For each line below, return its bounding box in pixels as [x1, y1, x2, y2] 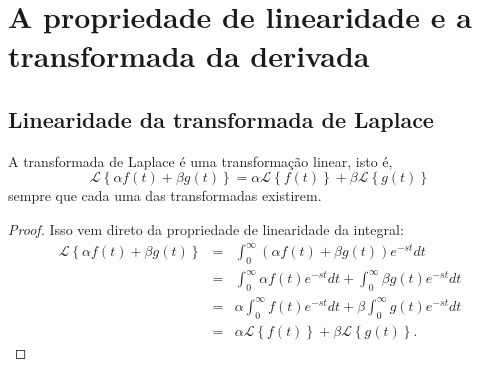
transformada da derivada [8, 35, 370, 76]
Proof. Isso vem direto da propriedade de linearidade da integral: [8, 218, 404, 239]
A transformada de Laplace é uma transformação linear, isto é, [8, 150, 393, 171]
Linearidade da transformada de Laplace [8, 103, 434, 134]
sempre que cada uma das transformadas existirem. [8, 185, 322, 206]
